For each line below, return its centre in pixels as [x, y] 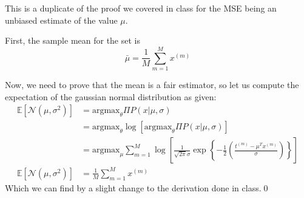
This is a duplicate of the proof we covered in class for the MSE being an [141, 8]
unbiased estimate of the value [61, 20]
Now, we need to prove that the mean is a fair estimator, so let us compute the [152, 84]
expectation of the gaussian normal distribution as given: [111, 96]
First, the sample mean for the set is [73, 40]
